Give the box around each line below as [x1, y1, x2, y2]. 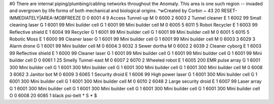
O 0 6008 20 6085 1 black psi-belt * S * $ [9, 92, 97, 98]
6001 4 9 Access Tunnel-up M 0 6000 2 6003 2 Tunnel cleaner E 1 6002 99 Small [90, 15, 261, 21]
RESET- [221, 8, 237, 14]
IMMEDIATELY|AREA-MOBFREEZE [9, 15, 81, 21]
